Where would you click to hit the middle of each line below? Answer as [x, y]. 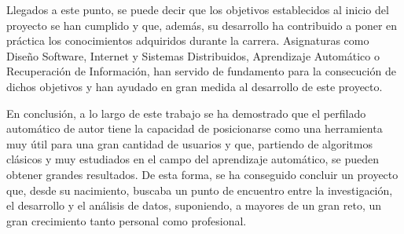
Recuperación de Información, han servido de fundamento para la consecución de [201, 71]
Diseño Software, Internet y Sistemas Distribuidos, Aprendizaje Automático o [193, 55]
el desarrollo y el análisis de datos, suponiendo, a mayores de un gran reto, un [194, 205]
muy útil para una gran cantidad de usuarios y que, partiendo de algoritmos [189, 143]
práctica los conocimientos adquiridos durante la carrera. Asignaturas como [188, 40]
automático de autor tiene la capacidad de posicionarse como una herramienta [195, 128]
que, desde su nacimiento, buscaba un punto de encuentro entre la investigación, [200, 190]
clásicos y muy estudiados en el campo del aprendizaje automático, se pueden [193, 159]
